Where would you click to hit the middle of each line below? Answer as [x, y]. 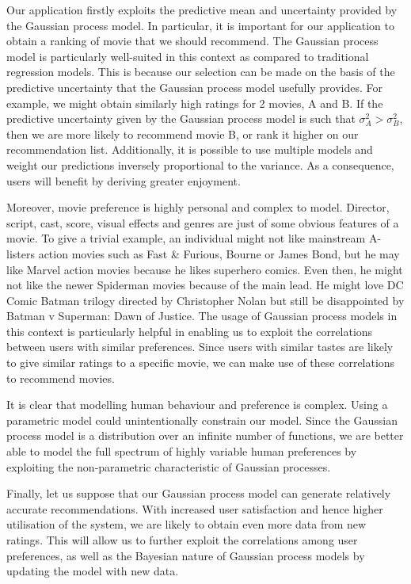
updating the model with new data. [93, 571]
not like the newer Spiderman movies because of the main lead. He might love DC [205, 285]
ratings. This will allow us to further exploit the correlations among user [182, 540]
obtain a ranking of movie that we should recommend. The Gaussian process [192, 41]
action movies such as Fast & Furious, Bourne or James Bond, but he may [219, 253]
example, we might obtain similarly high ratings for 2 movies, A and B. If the [195, 103]
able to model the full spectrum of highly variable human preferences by [182, 451]
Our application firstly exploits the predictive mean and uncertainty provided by [202, 10]
